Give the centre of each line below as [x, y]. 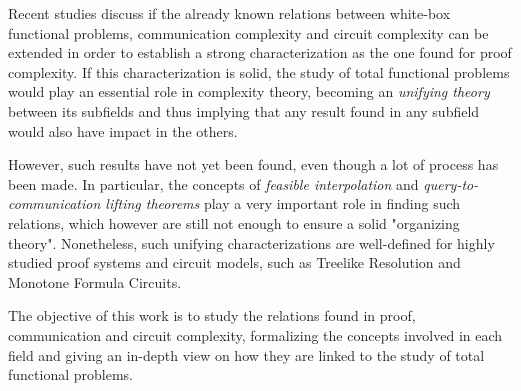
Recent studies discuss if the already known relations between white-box [229, 13]
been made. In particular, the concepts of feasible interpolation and [213, 183]
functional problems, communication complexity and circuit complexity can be [248, 32]
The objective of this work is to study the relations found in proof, [212, 315]
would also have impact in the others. [123, 130]
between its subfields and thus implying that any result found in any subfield [244, 110]
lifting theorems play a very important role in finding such [283, 203]
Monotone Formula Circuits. [95, 281]
